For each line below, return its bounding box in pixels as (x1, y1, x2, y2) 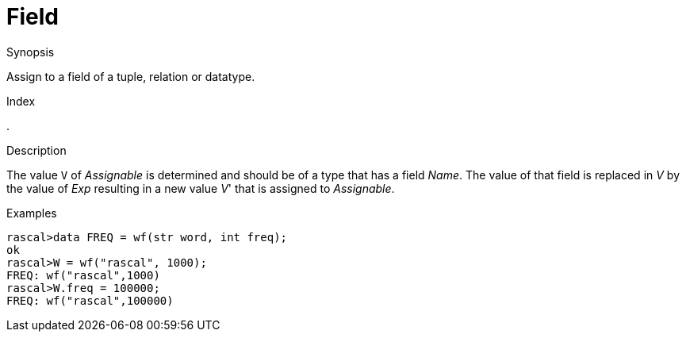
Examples (6, 205, 57, 220)
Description (6, 143, 67, 157)
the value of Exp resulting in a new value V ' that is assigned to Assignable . (6, 181, 395, 195)
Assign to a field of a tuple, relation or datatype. (6, 69, 255, 83)
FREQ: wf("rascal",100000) (6, 294, 174, 307)
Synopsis (6, 44, 55, 59)
